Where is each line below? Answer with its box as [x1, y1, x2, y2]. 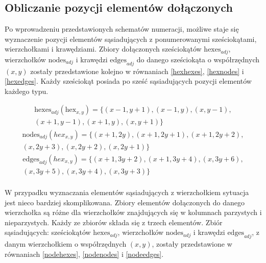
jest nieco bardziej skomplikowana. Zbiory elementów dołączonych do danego [5, 197, 245, 207]
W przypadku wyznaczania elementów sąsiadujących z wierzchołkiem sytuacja [5, 187, 249, 197]
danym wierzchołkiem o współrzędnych [5, 238, 127, 249]
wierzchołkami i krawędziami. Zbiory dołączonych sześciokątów [5, 43, 202, 54]
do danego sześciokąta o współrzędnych [136, 54, 260, 64]
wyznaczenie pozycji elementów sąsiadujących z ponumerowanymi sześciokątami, [5, 33, 257, 44]
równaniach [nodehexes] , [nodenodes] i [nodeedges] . [5, 248, 164, 259]
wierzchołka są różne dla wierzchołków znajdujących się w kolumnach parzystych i [5, 207, 262, 218]
